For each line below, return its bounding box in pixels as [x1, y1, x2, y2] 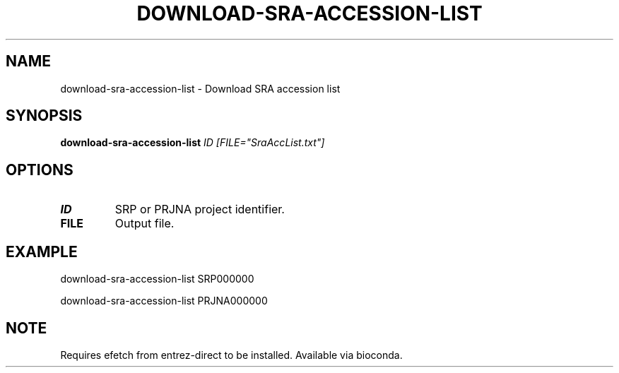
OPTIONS [6, 160, 73, 179]
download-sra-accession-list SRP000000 [60, 273, 254, 285]
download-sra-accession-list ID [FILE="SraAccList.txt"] [60, 136, 325, 149]
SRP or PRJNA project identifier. [114, 202, 285, 217]
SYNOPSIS [6, 107, 83, 125]
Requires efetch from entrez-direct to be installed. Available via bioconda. [60, 348, 403, 361]
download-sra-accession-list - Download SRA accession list [60, 82, 341, 95]
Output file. [114, 216, 175, 231]
